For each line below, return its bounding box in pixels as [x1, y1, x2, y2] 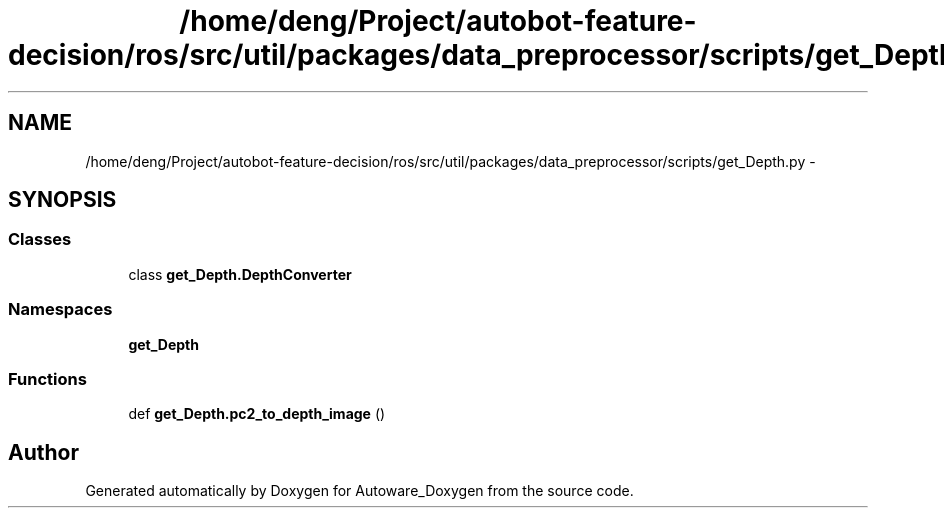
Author [8, 439, 79, 465]
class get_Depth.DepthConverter [128, 265, 352, 283]
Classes [8, 229, 72, 250]
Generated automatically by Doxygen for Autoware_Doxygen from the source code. [85, 482, 634, 500]
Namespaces [8, 299, 113, 320]
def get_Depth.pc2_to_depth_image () [128, 405, 386, 423]
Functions [8, 368, 87, 389]
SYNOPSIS [8, 187, 117, 213]
